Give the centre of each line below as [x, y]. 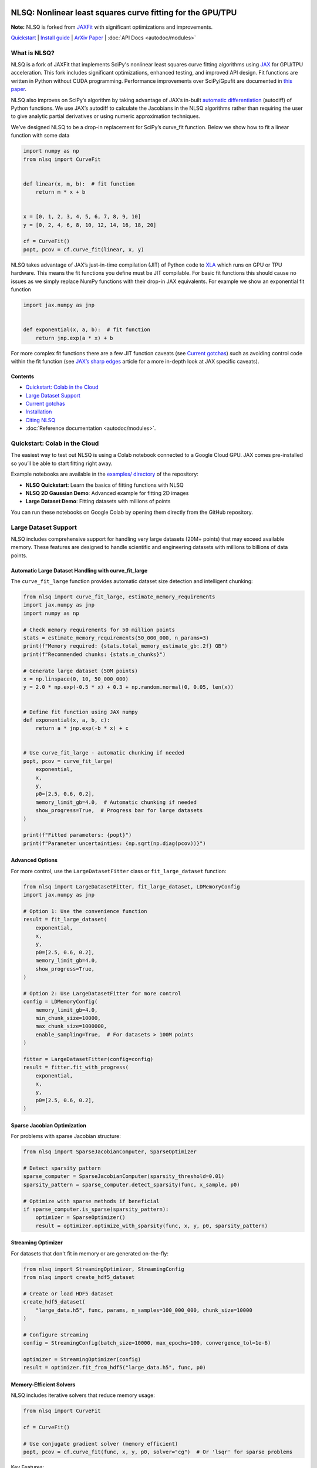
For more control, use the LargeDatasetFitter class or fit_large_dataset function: [119, 871]
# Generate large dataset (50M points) [80, 671]
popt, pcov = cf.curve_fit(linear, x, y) [84, 249]
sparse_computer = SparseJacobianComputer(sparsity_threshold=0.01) [124, 1176]
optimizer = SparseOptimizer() [80, 1218]
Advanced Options [34, 860]
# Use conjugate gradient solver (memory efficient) [101, 1444]
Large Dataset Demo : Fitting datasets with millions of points [98, 501]
